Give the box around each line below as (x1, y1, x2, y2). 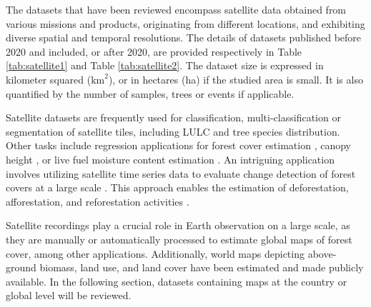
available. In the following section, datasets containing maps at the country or (6, 273, 347, 288)
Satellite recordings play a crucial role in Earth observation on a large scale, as (6, 218, 350, 233)
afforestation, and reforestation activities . (6, 193, 189, 208)
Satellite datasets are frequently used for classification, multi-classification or (6, 110, 341, 125)
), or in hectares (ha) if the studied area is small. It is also (108, 71, 363, 86)
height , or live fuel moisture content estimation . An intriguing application (6, 151, 335, 166)
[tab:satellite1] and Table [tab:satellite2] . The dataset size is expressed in (6, 58, 324, 73)
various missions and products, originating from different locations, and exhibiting (6, 16, 365, 31)
